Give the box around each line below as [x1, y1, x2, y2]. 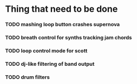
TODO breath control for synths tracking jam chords [5, 34, 132, 41]
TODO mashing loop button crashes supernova [5, 21, 120, 28]
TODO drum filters [5, 74, 50, 81]
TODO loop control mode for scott [5, 47, 88, 54]
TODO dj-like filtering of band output [5, 60, 95, 67]
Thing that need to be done [5, 3, 118, 15]
